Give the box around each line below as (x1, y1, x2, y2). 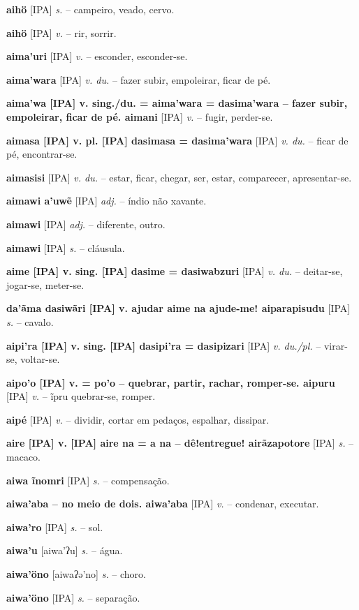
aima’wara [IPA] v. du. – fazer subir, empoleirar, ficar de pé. (6, 72, 271, 87)
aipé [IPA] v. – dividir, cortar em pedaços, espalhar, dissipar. (6, 412, 270, 426)
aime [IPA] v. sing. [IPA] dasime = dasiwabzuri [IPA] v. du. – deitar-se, (6, 264, 343, 278)
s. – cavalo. (6, 314, 54, 329)
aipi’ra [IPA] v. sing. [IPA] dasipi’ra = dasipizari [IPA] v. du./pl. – (6, 338, 321, 352)
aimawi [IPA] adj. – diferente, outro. (6, 216, 166, 231)
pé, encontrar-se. (6, 147, 78, 161)
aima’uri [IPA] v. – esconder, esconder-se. (6, 49, 188, 64)
